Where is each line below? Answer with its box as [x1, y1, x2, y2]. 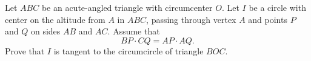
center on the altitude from [5, 13, 105, 25]
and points [248, 13, 287, 25]
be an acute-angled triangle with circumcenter [41, 1, 213, 13]
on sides [30, 25, 61, 37]
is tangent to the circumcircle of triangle [53, 44, 204, 57]
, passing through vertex [146, 13, 236, 25]
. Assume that [107, 25, 160, 37]
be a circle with [249, 1, 306, 13]
